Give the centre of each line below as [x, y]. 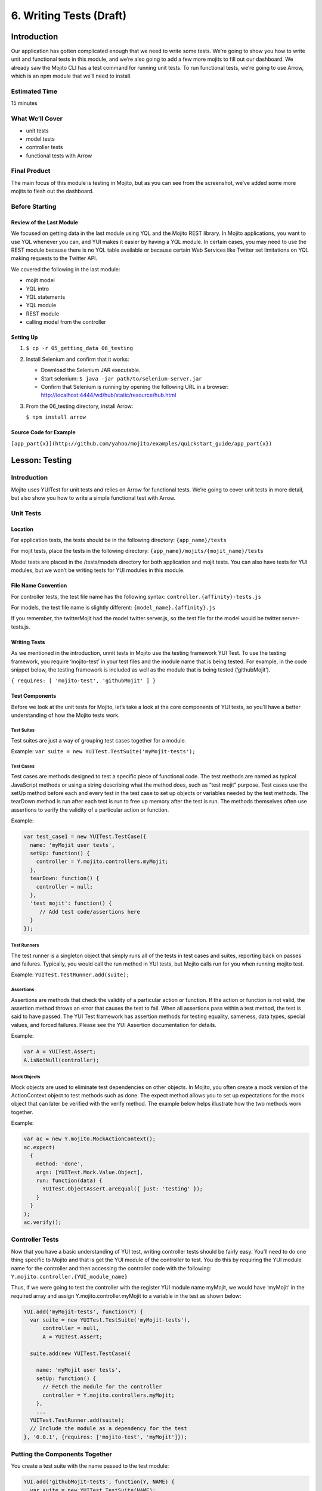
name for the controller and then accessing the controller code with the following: [111, 1268]
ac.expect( [39, 1147]
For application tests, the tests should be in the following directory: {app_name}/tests [119, 540]
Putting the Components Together [62, 1454]
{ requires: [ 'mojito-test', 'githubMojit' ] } [83, 681]
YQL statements [46, 297]
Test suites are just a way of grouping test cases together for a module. [99, 740]
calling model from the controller [66, 322]
